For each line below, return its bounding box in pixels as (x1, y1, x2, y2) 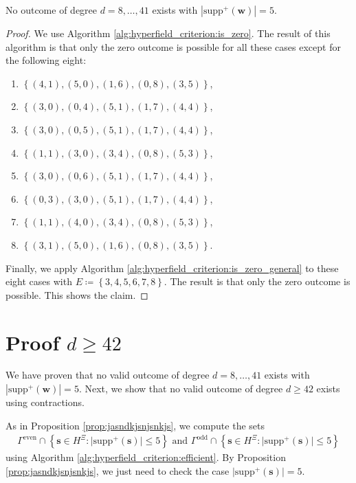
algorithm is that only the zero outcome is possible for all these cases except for (5, 39, 341, 54)
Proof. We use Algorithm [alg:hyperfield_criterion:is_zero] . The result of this (5, 26, 331, 40)
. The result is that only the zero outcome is (164, 274, 351, 289)
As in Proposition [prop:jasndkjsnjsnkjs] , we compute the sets (5, 418, 265, 432)
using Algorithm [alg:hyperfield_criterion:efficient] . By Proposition (5, 450, 286, 464)
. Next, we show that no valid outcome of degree (78, 381, 283, 396)
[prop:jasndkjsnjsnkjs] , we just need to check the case (5, 463, 230, 478)
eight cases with (5, 274, 72, 289)
